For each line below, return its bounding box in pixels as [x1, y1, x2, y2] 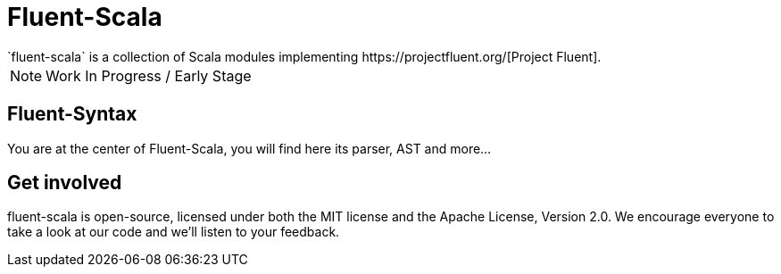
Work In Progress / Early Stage [46, 66, 252, 85]
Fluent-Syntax [7, 103, 137, 126]
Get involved [7, 171, 122, 195]
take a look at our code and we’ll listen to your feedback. [7, 224, 340, 240]
